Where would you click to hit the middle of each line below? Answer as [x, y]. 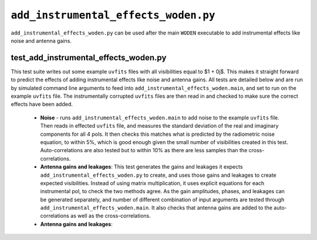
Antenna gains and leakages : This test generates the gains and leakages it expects [141, 167]
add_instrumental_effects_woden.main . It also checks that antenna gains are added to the [156, 208]
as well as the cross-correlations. [111, 216]
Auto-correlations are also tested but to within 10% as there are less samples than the [144, 150]
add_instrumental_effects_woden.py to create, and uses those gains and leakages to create [158, 175]
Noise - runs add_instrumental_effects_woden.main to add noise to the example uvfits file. [160, 118]
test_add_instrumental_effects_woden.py [89, 58]
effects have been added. [42, 104]
